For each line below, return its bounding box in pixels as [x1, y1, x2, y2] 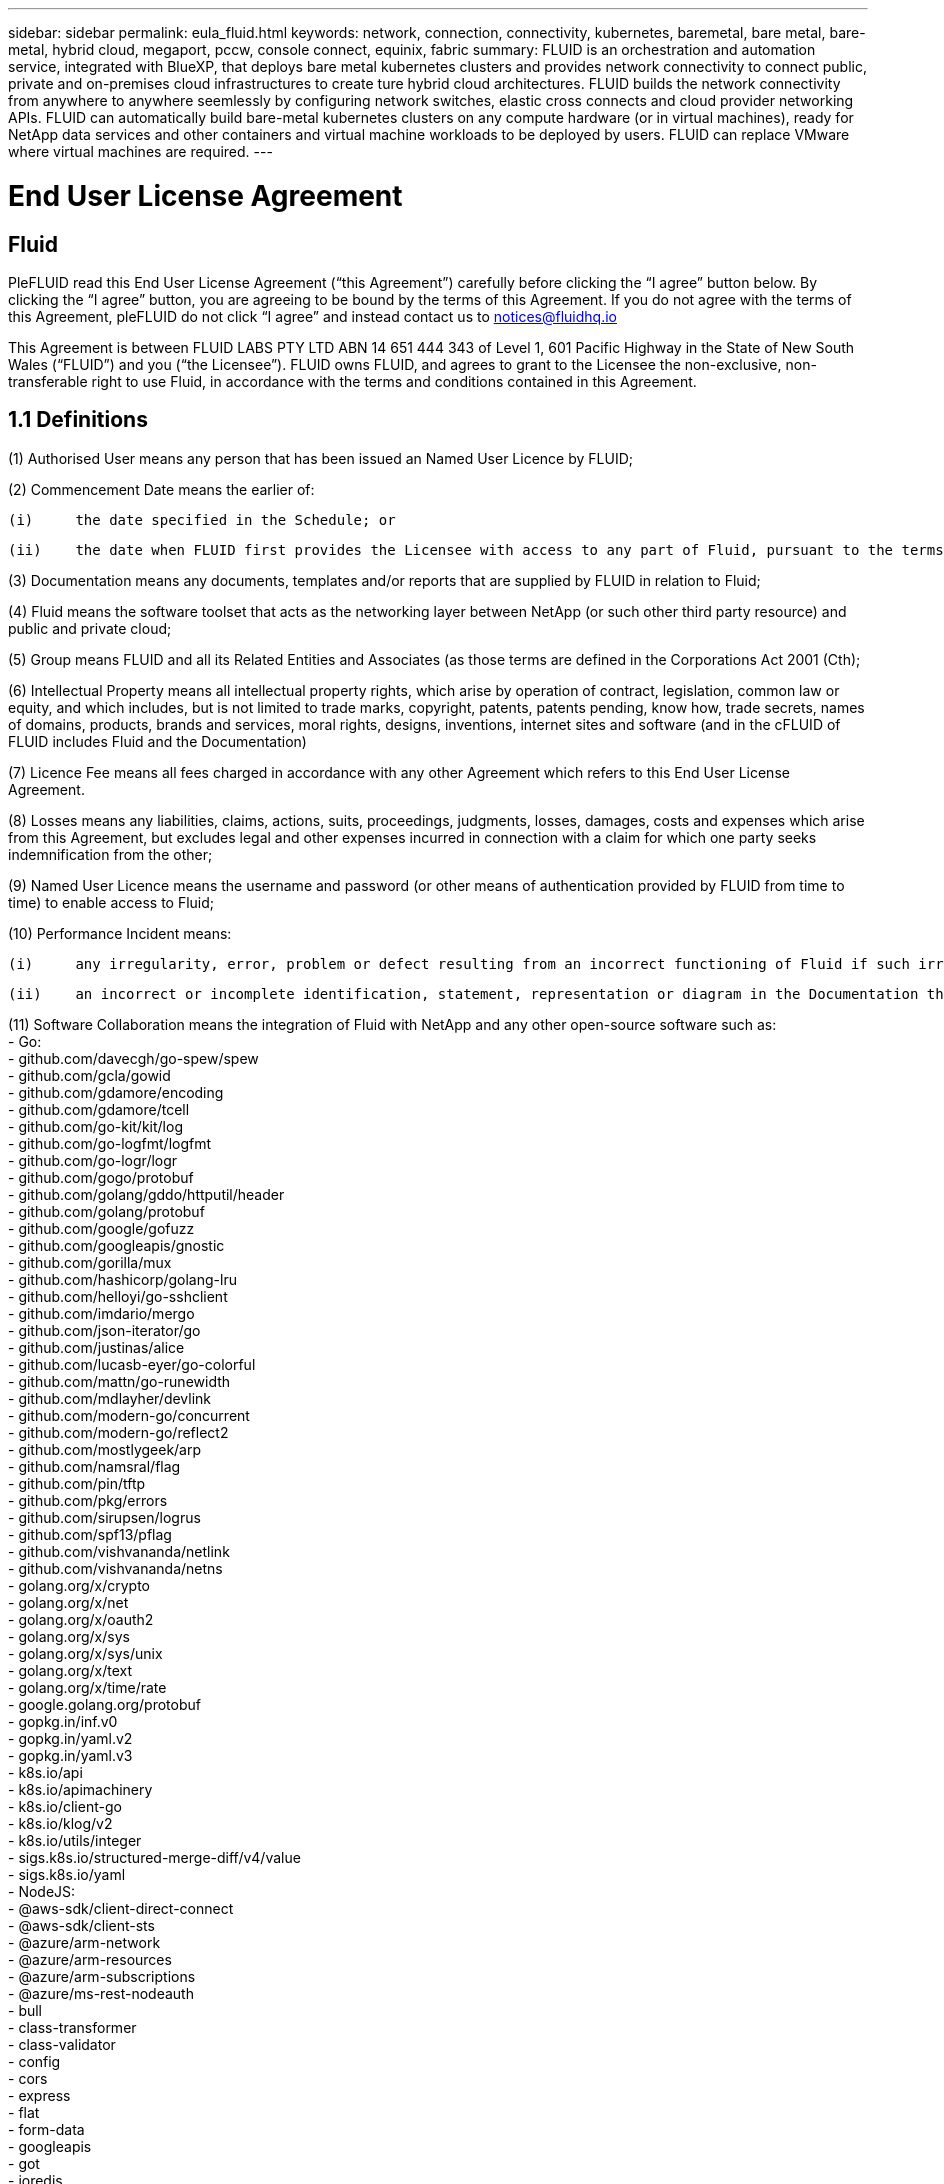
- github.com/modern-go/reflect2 [8, 1423, 229, 1441]
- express [8, 2086, 71, 2104]
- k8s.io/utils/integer [8, 1831, 142, 1849]
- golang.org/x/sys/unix [8, 1644, 163, 1662]
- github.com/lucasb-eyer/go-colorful [8, 1355, 256, 1373]
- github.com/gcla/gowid [8, 1066, 171, 1084]
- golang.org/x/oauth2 [8, 1610, 154, 1628]
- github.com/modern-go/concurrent [8, 1406, 250, 1424]
